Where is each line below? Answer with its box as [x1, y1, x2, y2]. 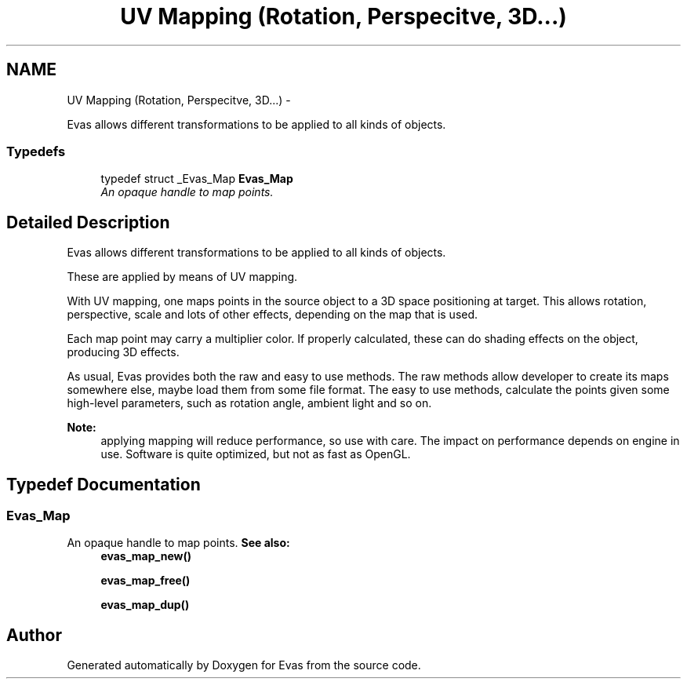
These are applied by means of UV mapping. [67, 270, 298, 284]
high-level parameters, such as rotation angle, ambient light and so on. [67, 396, 432, 410]
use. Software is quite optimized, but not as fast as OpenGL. [100, 447, 411, 461]
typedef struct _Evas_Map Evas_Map [100, 172, 293, 186]
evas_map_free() [100, 574, 191, 588]
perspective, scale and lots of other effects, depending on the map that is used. [67, 308, 478, 322]
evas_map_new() [100, 549, 192, 563]
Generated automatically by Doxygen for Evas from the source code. [67, 658, 421, 672]
